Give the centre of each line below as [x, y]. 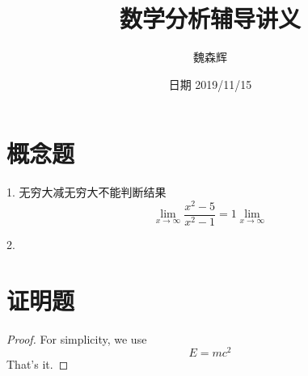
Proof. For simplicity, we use [77, 338]
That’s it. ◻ [38, 364]
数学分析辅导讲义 [210, 18]
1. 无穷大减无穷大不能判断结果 [86, 192]
